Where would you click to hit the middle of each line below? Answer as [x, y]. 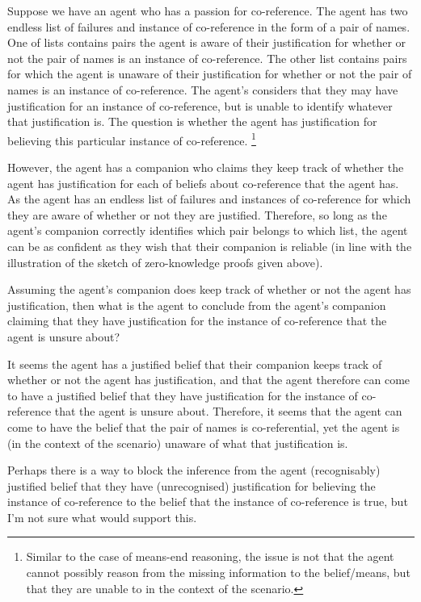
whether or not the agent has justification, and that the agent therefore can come [209, 380]
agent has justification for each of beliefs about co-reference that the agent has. [203, 183]
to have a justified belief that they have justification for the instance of [183, 395]
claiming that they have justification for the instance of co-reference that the [197, 321]
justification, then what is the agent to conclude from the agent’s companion [197, 305]
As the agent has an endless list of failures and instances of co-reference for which [209, 199]
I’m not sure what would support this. [102, 517]
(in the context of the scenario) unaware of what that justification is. [178, 443]
